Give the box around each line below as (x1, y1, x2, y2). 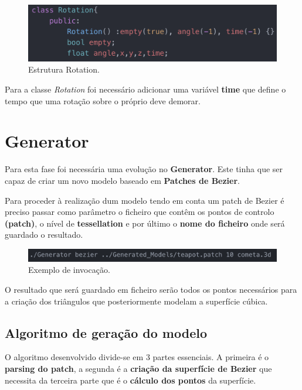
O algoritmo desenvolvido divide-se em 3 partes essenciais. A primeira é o (5, 351, 269, 363)
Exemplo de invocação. (28, 264, 110, 276)
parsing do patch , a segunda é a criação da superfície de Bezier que (5, 362, 272, 374)
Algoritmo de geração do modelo (5, 323, 207, 341)
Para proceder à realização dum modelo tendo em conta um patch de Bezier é (5, 194, 284, 206)
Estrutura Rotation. (28, 63, 100, 76)
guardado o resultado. (5, 228, 83, 241)
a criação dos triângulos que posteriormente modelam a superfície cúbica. (5, 295, 268, 307)
